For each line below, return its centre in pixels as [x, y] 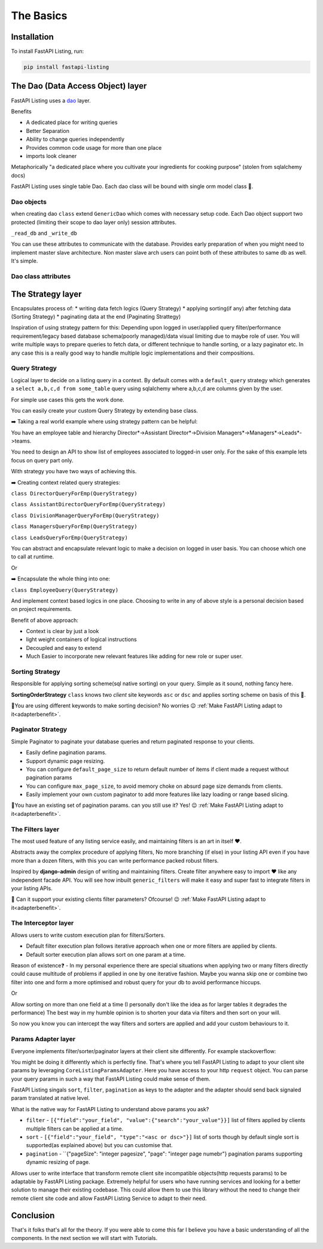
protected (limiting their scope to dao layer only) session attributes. [94, 222]
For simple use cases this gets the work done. [68, 400]
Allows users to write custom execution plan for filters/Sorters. [88, 935]
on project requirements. [41, 609]
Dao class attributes [41, 276]
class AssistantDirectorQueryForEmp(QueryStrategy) [89, 504]
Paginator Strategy [39, 730]
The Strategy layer [46, 294]
